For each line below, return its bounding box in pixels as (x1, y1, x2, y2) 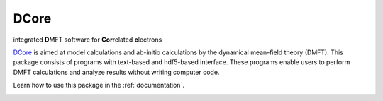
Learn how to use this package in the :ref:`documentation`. (13, 81, 184, 90)
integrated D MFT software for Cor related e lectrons (13, 35, 162, 44)
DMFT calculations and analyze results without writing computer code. (13, 68, 220, 76)
